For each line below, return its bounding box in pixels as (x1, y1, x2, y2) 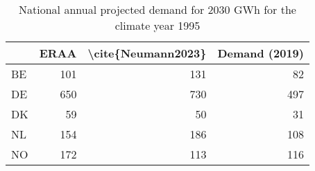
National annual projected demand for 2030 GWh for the (19, 1, 296, 17)
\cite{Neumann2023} (87, 45, 207, 61)
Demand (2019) (217, 45, 304, 61)
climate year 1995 (114, 17, 201, 33)
